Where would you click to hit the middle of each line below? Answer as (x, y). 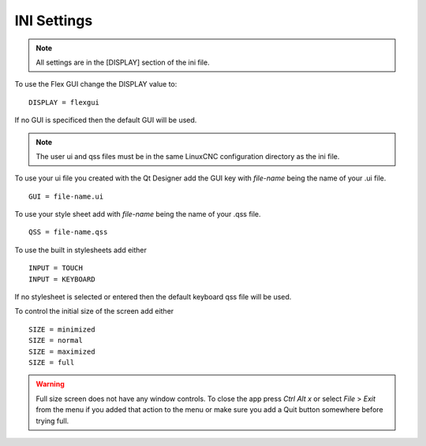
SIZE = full (52, 362)
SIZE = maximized (62, 351)
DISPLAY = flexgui (64, 102)
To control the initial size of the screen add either (94, 311)
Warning (50, 384)
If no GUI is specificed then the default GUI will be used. (106, 120)
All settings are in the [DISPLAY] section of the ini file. (123, 62)
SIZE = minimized (62, 329)
